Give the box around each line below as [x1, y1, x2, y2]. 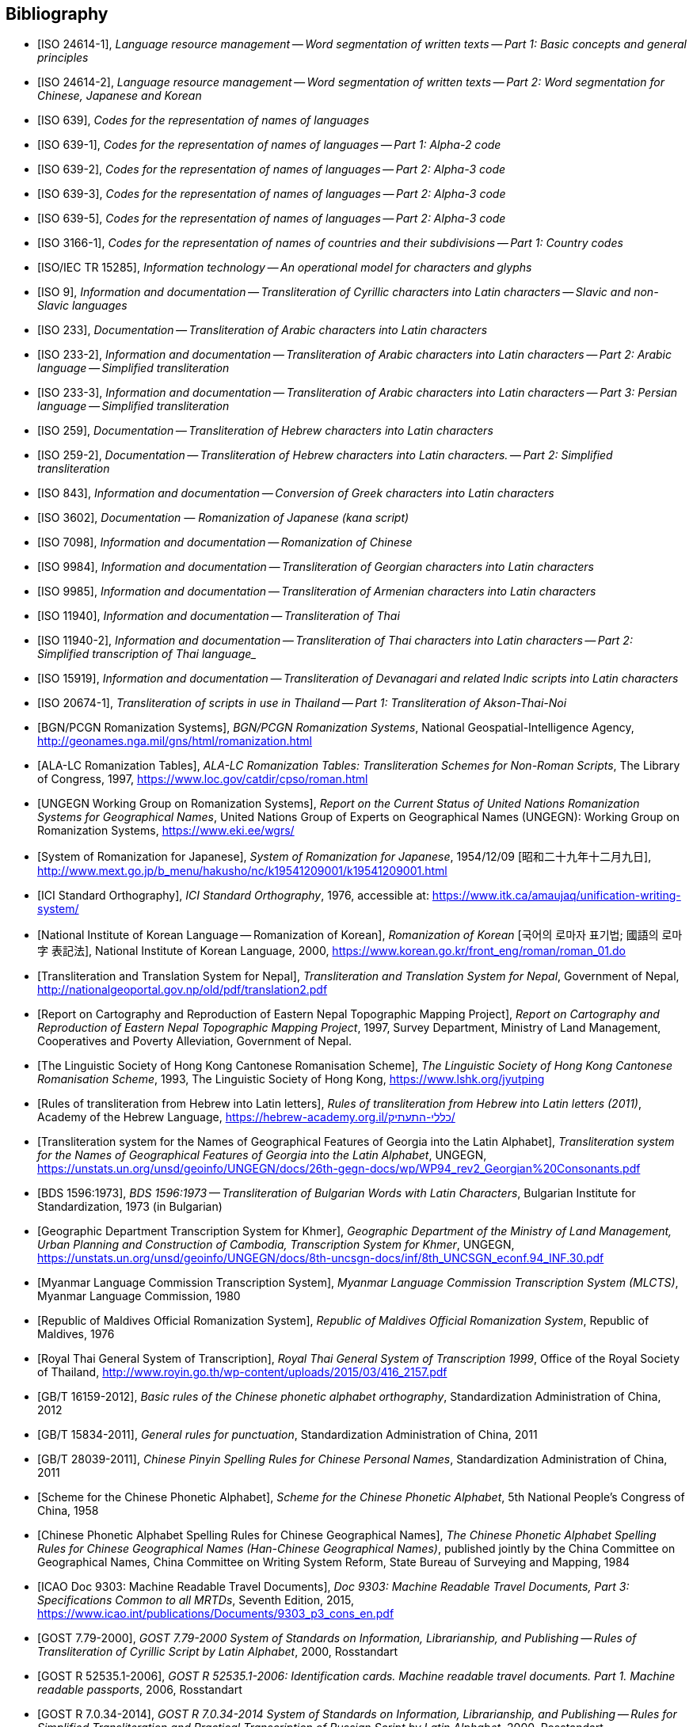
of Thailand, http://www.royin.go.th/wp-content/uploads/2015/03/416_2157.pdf [37, 1365, 447, 1379]
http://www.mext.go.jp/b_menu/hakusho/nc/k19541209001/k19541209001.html [37, 864, 447, 878]
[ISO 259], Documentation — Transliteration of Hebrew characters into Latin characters [37, 424, 493, 438]
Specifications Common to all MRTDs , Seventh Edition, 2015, [37, 1593, 354, 1607]
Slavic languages [37, 299, 128, 313]
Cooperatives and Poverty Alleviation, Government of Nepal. [37, 1034, 352, 1048]
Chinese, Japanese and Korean [37, 89, 202, 103]
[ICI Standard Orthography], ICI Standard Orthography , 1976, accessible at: [37, 888, 429, 903]
